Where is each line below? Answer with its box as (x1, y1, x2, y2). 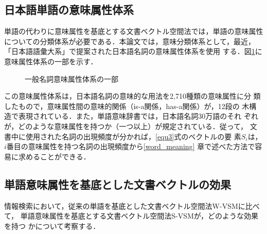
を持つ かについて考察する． (4, 220, 100, 231)
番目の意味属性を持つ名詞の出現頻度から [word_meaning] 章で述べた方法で (6, 141, 255, 152)
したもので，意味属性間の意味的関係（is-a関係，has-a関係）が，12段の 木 (4, 100, 250, 111)
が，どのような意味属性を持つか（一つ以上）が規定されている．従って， (4, 120, 248, 131)
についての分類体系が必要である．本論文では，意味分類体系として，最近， (4, 35, 256, 46)
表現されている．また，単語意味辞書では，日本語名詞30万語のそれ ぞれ (18, 111, 258, 121)
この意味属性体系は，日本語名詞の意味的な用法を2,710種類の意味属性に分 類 (4, 91, 261, 101)
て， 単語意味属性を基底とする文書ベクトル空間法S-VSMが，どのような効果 (4, 210, 258, 221)
